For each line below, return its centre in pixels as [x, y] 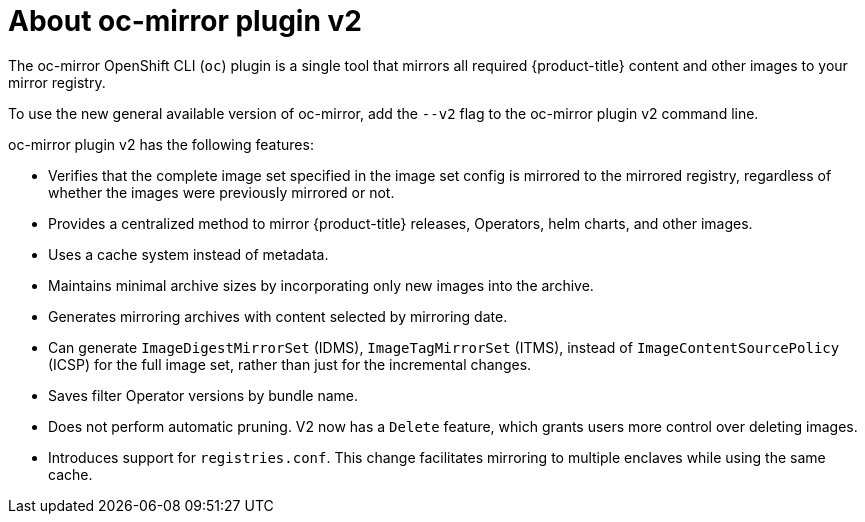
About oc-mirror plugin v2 [185, 21]
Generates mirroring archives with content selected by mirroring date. [278, 316]
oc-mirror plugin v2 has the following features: [161, 144]
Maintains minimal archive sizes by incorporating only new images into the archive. [321, 285]
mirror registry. [57, 82]
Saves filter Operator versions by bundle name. [203, 395]
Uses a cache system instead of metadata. [188, 254]
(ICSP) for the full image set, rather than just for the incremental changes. [290, 364]
